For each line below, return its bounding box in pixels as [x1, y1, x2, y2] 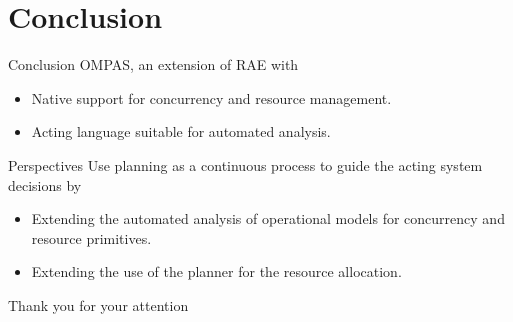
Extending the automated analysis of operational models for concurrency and [31, 208, 505, 229]
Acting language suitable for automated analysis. [31, 121, 331, 142]
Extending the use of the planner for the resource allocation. [31, 261, 402, 282]
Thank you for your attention [8, 294, 189, 315]
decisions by [8, 174, 82, 195]
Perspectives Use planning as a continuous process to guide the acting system [8, 154, 483, 175]
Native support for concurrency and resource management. [31, 87, 392, 108]
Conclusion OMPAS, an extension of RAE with [8, 54, 299, 75]
